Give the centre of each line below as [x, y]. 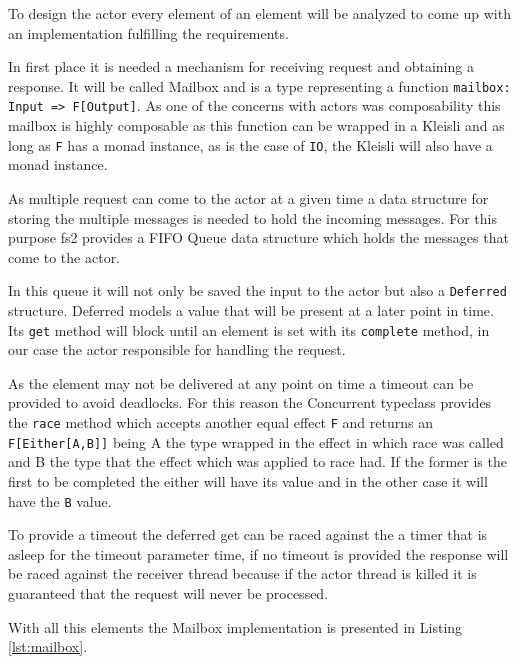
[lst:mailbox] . [48, 646]
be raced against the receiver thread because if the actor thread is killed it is [242, 573]
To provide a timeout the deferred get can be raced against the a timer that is [248, 534]
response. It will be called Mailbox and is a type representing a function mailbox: [259, 85]
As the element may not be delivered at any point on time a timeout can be [241, 382]
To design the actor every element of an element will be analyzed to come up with [259, 13]
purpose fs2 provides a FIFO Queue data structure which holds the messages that [258, 237]
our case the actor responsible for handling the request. [177, 349]
